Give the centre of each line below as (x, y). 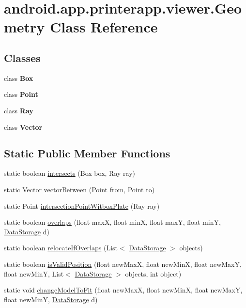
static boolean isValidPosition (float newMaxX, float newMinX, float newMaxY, (123, 264)
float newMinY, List (34, 273)
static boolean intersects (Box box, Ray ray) (69, 173)
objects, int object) (153, 273)
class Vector (23, 127)
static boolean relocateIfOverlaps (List (61, 248)
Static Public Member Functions (87, 153)
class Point (21, 94)
